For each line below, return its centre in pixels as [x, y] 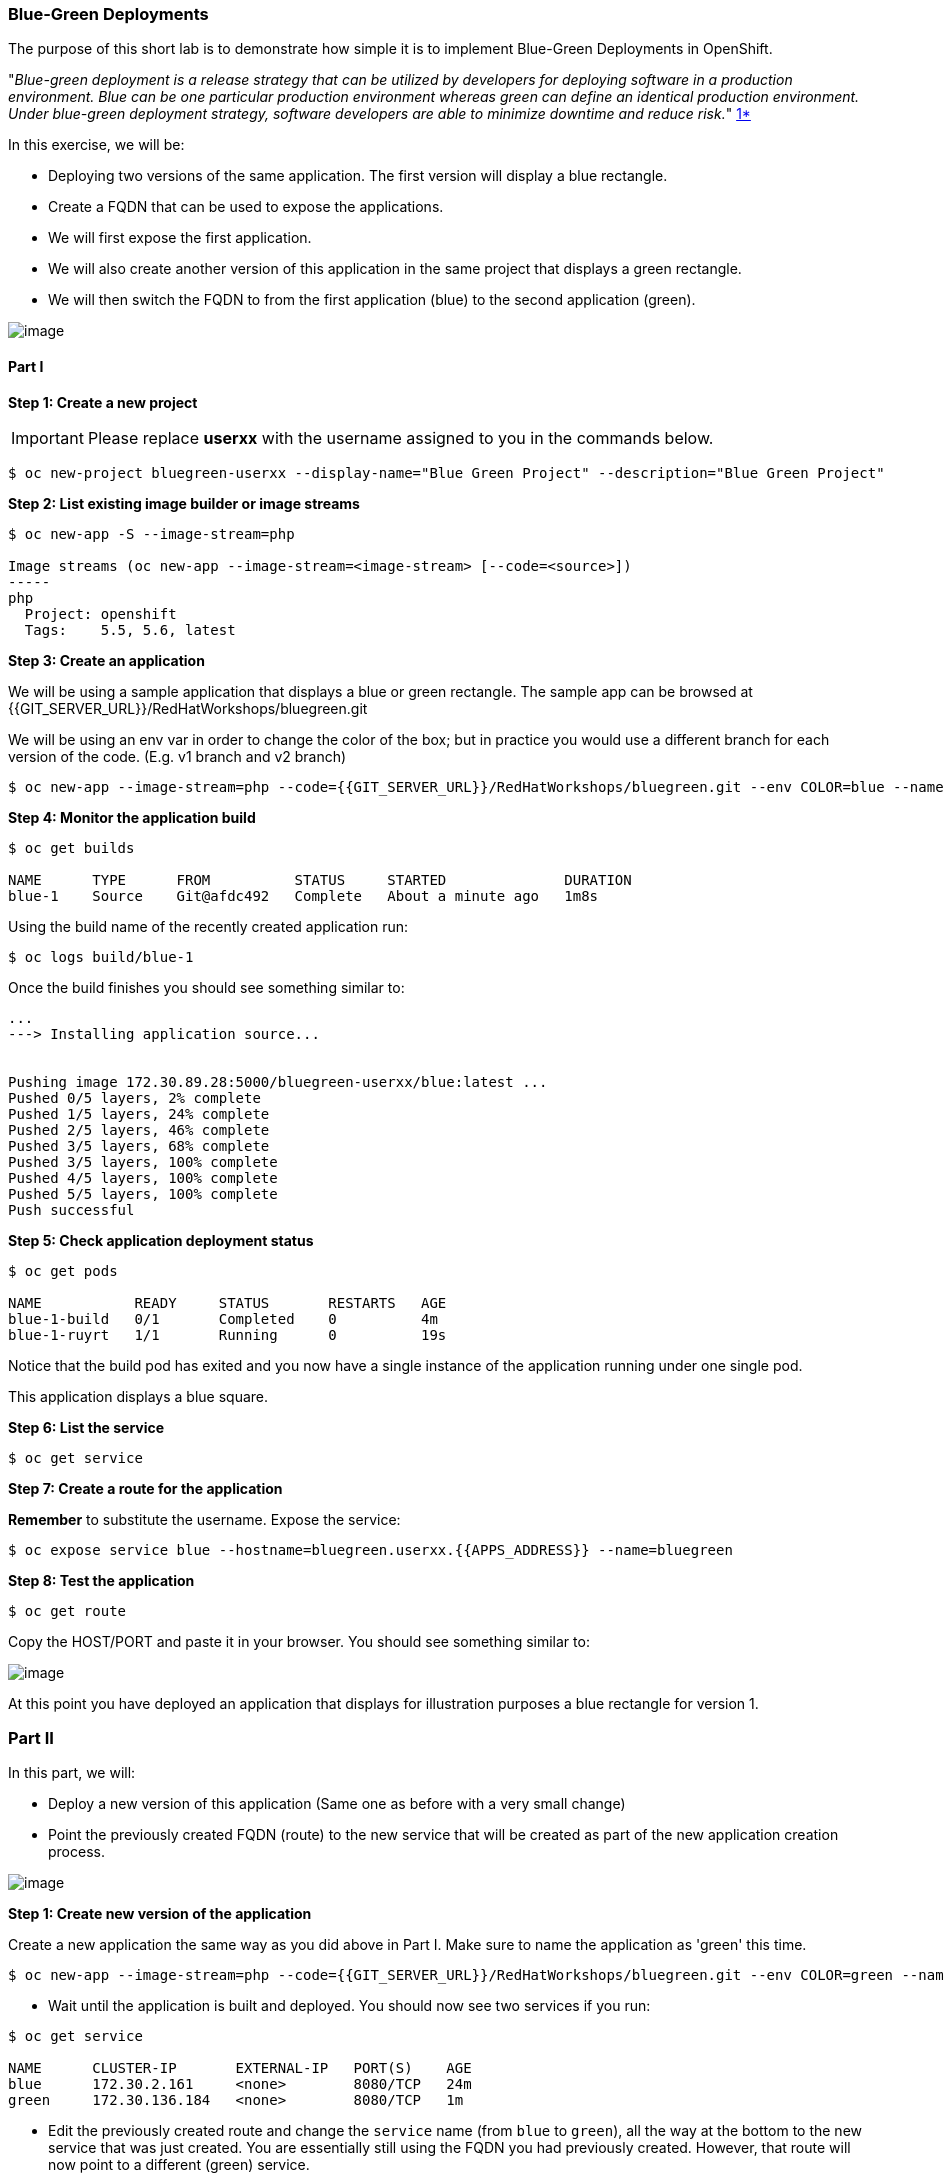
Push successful [71, 1209]
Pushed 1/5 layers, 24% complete [139, 1113]
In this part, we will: [72, 1773]
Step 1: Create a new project [103, 402]
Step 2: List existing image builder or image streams [184, 503]
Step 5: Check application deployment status [161, 1240]
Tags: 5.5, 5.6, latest [130, 629]
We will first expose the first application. [180, 238]
